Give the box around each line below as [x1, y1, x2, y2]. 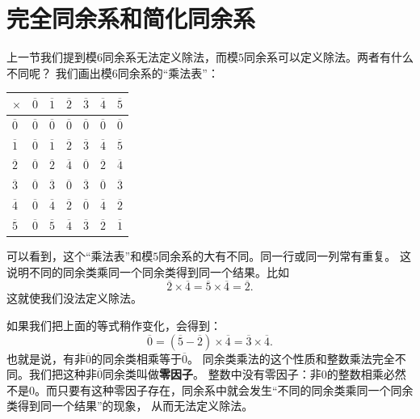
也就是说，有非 [6, 349, 86, 366]
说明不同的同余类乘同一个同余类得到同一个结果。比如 [6, 263, 289, 280]
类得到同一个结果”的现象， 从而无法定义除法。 [6, 397, 254, 414]
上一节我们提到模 [6, 49, 97, 66]
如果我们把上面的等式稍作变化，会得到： [6, 316, 221, 333]
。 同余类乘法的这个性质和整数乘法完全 [187, 349, 395, 366]
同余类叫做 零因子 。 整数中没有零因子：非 [103, 366, 321, 383]
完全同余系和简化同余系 [6, 2, 256, 35]
